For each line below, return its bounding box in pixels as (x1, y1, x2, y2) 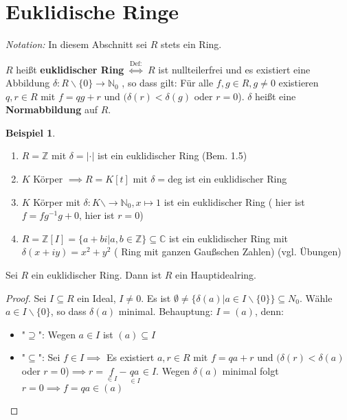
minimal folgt (222, 364, 279, 378)
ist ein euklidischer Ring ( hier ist (164, 194, 305, 209)
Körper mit (33, 194, 80, 209)
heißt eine (255, 89, 296, 103)
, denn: (254, 304, 284, 318)
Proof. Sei (5, 290, 47, 305)
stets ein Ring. (160, 37, 222, 51)
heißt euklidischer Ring (16, 62, 124, 76)
